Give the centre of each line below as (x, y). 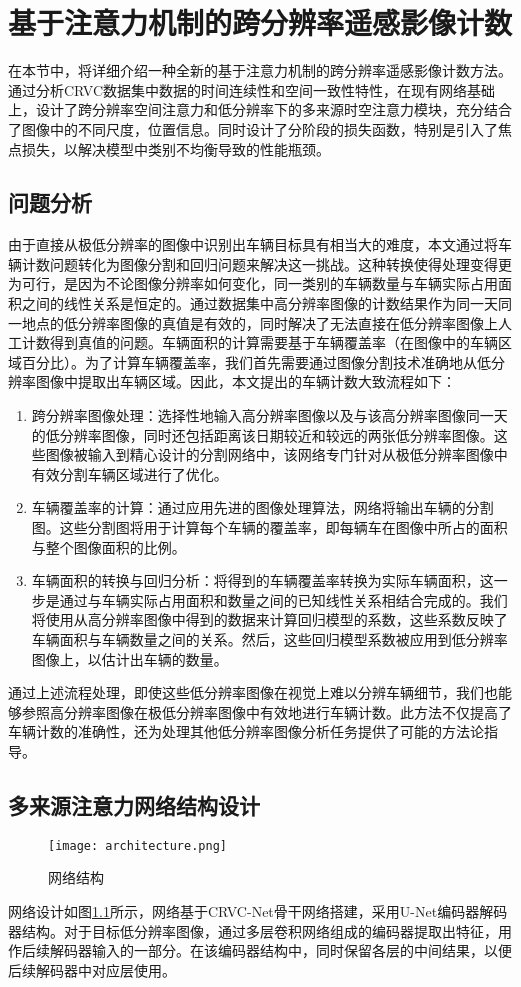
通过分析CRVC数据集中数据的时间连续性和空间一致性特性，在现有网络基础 (252, 89)
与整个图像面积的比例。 (108, 546)
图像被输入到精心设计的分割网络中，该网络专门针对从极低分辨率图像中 (276, 454)
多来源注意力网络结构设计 (134, 804)
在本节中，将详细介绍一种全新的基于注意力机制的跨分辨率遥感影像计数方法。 (260, 70)
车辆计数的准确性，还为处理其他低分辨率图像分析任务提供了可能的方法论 (246, 731)
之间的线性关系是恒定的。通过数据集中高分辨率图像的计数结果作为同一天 (259, 303)
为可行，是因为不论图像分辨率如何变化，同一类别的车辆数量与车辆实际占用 (253, 283)
